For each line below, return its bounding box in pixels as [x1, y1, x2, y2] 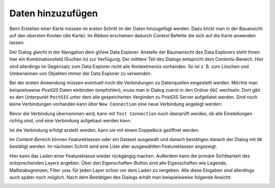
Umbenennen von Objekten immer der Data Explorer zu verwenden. [9, 70, 152, 76]
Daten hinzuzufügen [9, 8, 98, 19]
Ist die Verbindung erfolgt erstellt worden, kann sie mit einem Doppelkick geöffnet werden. [9, 127, 200, 133]
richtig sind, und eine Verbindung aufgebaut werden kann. [9, 118, 132, 124]
